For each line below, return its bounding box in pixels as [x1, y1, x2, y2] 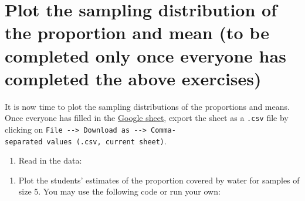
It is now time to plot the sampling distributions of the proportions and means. [5, 100, 290, 112]
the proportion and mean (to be [5, 20, 269, 44]
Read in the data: [18, 154, 82, 167]
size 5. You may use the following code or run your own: [18, 185, 221, 197]
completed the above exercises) [5, 66, 262, 90]
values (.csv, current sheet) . [46, 134, 167, 147]
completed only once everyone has [5, 43, 286, 67]
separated [5, 137, 43, 146]
